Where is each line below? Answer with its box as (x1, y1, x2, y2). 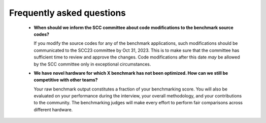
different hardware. (33, 106, 73, 113)
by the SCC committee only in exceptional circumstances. (33, 61, 151, 67)
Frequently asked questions (9, 7, 126, 18)
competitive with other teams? (33, 77, 98, 83)
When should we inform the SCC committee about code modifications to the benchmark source (33, 25, 233, 31)
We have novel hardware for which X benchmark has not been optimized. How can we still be (33, 70, 229, 76)
